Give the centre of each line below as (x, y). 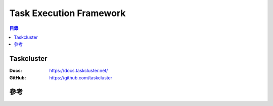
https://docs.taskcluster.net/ (79, 71)
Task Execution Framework (67, 13)
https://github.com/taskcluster (81, 77)
